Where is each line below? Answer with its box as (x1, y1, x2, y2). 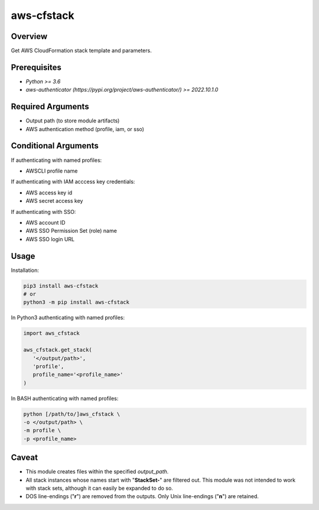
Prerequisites (11, 62, 61, 72)
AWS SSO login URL (25, 235, 75, 242)
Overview (11, 31, 48, 41)
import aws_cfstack (23, 330, 80, 337)
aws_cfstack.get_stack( (23, 346, 93, 353)
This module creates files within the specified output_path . (25, 468, 169, 475)
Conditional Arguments (11, 141, 99, 151)
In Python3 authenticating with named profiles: (11, 314, 125, 321)
